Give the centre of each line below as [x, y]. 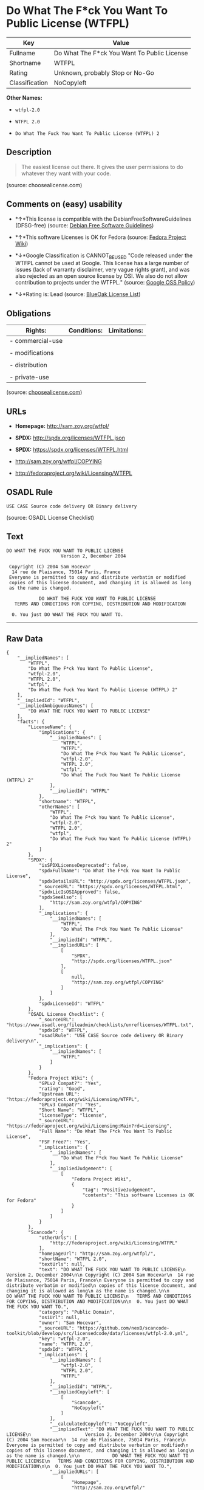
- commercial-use [36, 341]
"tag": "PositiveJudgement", [119, 1190]
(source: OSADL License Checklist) [50, 517]
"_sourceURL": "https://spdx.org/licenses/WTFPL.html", [111, 887]
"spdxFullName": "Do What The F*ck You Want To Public [110, 871]
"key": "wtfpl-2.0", [65, 1339]
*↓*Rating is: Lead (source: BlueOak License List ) [78, 294]
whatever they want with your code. [66, 173]
